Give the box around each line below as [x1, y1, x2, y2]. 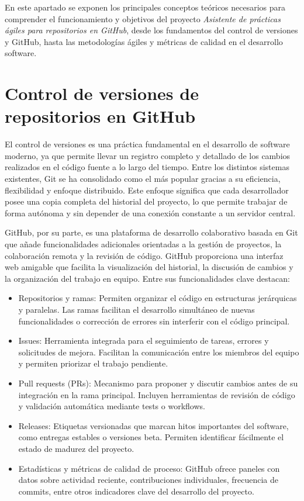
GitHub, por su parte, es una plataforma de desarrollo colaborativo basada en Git [5, 226, 298, 239]
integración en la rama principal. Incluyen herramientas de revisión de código [18, 388, 295, 400]
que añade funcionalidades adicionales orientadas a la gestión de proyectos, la [5, 238, 282, 250]
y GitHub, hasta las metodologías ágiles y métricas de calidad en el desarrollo [5, 35, 283, 47]
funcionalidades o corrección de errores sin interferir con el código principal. [18, 315, 290, 327]
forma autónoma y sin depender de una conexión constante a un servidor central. [5, 206, 296, 219]
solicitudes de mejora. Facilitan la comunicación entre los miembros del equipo [18, 345, 299, 358]
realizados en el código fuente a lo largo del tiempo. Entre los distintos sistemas [5, 161, 289, 173]
